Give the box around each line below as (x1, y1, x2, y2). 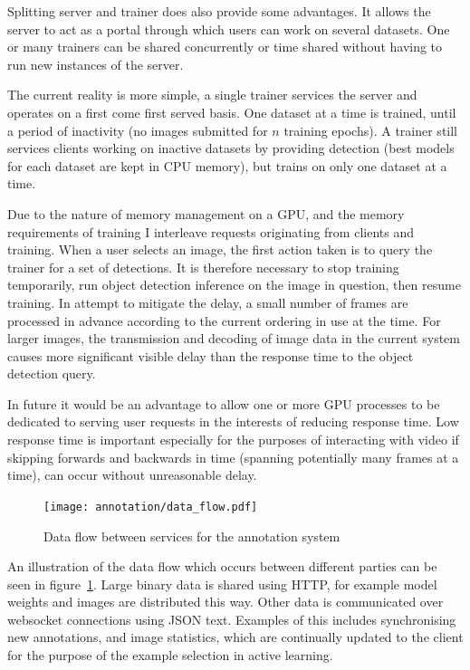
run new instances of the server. (7, 54, 184, 73)
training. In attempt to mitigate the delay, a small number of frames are (7, 292, 408, 311)
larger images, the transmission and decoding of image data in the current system (7, 329, 460, 348)
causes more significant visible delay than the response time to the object (7, 346, 414, 365)
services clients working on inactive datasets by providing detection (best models (7, 139, 455, 158)
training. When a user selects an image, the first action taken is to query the (7, 240, 433, 259)
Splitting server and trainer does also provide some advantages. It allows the (7, 2, 431, 20)
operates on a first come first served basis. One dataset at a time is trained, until (7, 102, 456, 121)
